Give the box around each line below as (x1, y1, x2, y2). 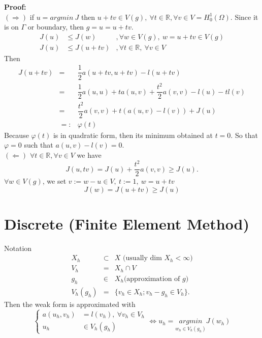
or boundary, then (27, 21, 84, 32)
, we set (42, 176, 67, 186)
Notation (4, 242, 32, 253)
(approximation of (123, 275, 180, 283)
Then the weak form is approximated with (4, 298, 136, 309)
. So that (231, 129, 258, 140)
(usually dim (123, 255, 162, 262)
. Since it (230, 11, 258, 22)
